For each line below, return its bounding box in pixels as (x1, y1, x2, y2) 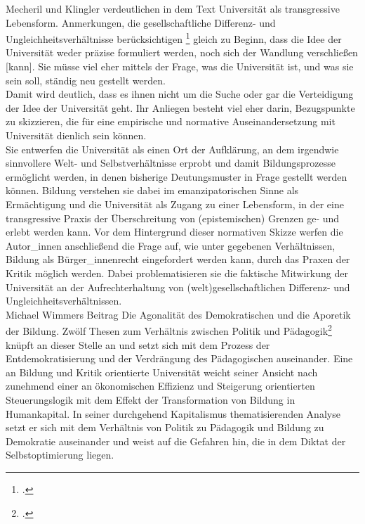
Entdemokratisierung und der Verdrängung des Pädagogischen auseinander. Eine (6, 351, 353, 366)
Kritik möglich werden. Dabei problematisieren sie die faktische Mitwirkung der (6, 265, 348, 280)
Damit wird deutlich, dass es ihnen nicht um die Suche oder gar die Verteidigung (6, 87, 354, 101)
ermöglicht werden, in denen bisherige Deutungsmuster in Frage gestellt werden (6, 169, 347, 184)
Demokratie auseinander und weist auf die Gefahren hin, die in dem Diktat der (6, 433, 346, 448)
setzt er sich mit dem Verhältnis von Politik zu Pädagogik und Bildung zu (6, 420, 324, 435)
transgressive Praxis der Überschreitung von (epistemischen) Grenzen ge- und (6, 210, 340, 225)
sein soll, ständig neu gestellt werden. (6, 72, 166, 87)
